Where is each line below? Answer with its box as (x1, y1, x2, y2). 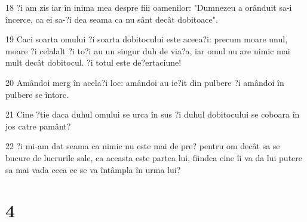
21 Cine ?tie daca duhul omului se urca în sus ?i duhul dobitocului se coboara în (5, 108, 300, 121)
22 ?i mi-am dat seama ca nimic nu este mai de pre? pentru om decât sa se (5, 140, 280, 152)
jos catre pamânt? (5, 119, 71, 132)
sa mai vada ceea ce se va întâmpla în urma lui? (5, 163, 181, 175)
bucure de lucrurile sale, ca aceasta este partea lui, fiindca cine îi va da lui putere (5, 151, 303, 164)
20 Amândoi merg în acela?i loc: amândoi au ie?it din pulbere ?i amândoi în (5, 76, 284, 88)
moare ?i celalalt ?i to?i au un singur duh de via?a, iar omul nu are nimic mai (5, 44, 290, 57)
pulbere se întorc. (5, 88, 69, 100)
